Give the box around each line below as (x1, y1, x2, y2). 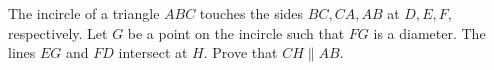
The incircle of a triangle (8, 3, 160, 23)
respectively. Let (8, 22, 108, 43)
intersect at (118, 42, 188, 63)
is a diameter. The (373, 22, 486, 43)
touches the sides (199, 3, 304, 23)
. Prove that (203, 42, 278, 63)
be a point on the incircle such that (127, 22, 345, 43)
